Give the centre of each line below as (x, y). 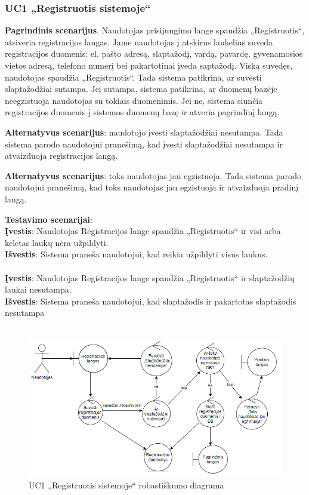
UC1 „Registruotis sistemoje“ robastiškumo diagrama (126, 485)
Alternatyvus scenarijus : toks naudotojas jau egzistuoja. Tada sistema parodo (153, 175)
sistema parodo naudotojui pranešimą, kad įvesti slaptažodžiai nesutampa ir (144, 144)
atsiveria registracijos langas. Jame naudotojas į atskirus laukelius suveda (139, 41)
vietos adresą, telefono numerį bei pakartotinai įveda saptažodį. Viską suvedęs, (149, 65)
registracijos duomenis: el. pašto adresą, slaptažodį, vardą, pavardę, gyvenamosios (154, 53)
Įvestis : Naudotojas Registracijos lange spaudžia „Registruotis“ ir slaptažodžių (150, 277)
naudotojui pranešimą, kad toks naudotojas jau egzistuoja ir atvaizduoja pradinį (152, 187)
